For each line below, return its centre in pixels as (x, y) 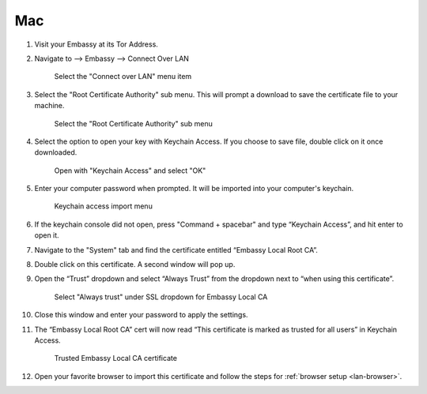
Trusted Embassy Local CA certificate (116, 358)
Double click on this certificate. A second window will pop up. (135, 265)
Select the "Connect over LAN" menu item (123, 77)
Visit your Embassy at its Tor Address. (96, 44)
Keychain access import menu (104, 206)
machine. (49, 106)
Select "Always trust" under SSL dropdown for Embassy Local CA (161, 297)
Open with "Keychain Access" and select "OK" (130, 171)
